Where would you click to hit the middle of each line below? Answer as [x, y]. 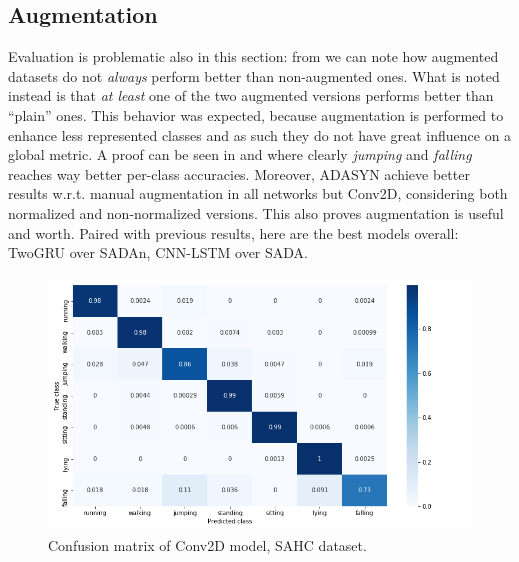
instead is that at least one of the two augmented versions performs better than [251, 95]
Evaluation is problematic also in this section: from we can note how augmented [253, 56]
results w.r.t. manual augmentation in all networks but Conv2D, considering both [258, 193]
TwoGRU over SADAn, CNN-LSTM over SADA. [158, 252]
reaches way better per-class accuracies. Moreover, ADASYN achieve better [239, 173]
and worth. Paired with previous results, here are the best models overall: [233, 232]
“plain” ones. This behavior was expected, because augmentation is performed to [256, 114]
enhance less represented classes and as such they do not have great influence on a [260, 134]
